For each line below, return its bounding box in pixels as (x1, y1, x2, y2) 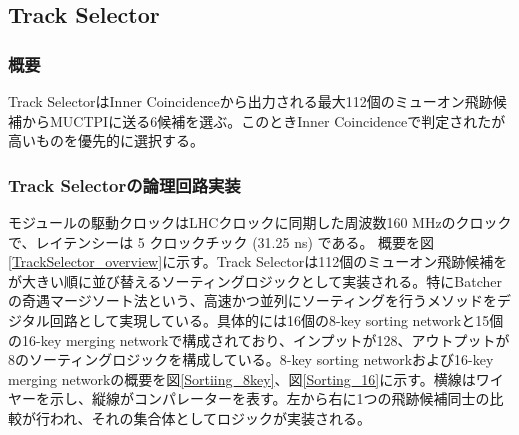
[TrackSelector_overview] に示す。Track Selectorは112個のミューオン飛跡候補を (8, 251, 508, 272)
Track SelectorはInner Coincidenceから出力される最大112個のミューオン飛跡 (8, 91, 493, 111)
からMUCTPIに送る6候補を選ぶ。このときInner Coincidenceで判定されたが (21, 110, 506, 131)
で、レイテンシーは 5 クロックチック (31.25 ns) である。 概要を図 (8, 231, 435, 252)
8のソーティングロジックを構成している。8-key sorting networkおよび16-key (8, 349, 494, 370)
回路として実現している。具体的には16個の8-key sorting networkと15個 (49, 309, 504, 330)
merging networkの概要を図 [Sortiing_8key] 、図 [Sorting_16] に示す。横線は (8, 368, 476, 389)
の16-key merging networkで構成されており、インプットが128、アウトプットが (8, 329, 510, 350)
